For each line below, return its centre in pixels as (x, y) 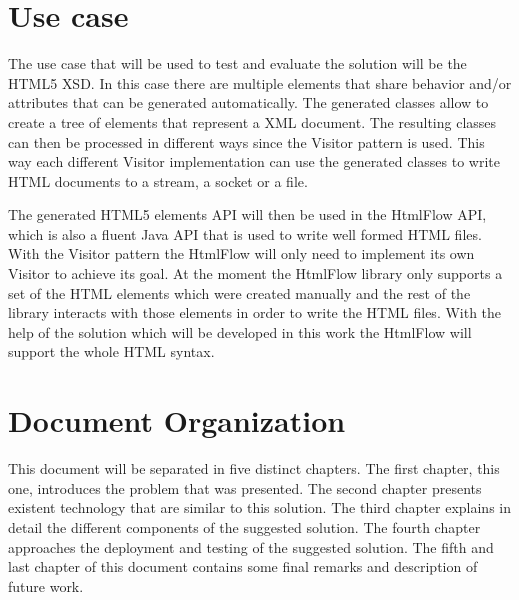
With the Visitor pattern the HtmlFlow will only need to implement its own (241, 253)
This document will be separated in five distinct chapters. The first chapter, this (254, 468)
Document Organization (177, 420)
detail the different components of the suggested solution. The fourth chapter (244, 526)
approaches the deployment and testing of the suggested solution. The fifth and (251, 546)
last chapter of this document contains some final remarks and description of (243, 566)
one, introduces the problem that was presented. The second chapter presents (245, 487)
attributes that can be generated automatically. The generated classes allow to (248, 102)
